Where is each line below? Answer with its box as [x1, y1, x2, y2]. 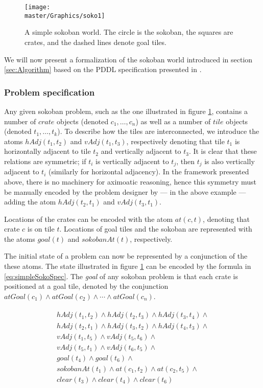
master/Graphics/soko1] [25, 12, 105, 19]
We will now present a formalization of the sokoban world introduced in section [4, 54, 253, 64]
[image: [25, 4, 51, 11]
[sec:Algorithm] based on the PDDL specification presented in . [4, 64, 202, 75]
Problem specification [4, 85, 95, 98]
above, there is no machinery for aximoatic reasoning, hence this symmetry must [4, 176, 257, 187]
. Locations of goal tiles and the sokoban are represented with [59, 223, 252, 234]
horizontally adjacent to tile [4, 146, 91, 156]
